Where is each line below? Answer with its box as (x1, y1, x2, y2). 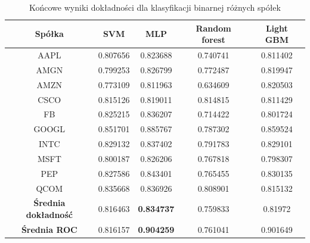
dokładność (26, 208, 73, 221)
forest (201, 33, 225, 46)
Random (196, 21, 231, 34)
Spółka (35, 27, 64, 40)
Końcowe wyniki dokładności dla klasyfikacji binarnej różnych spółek (29, 1, 281, 13)
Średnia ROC (21, 223, 77, 235)
